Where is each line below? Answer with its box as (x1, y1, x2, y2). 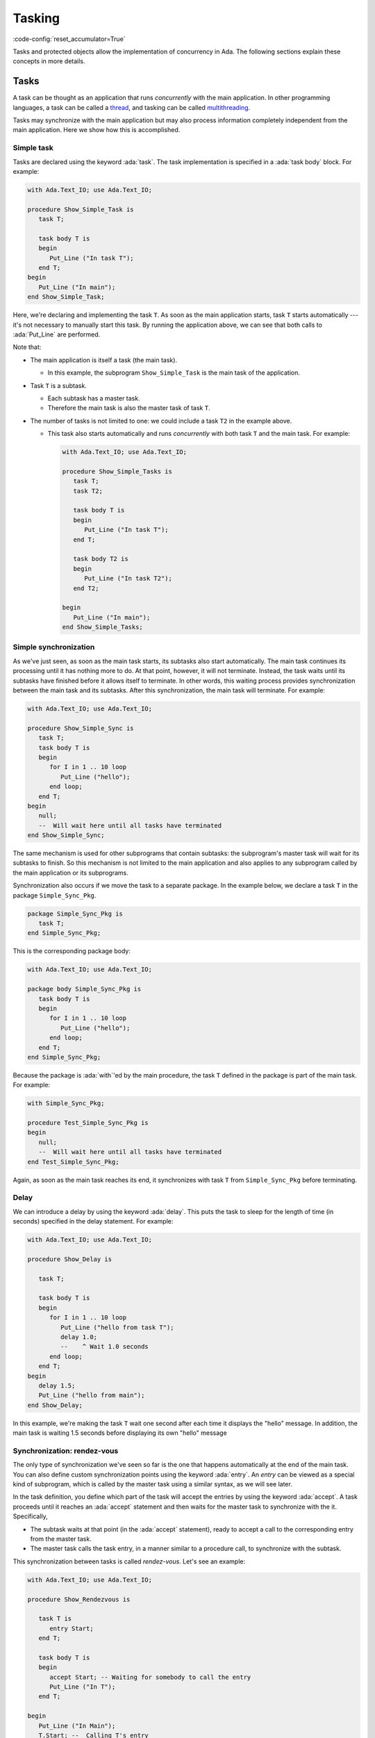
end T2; (73, 584, 99, 592)
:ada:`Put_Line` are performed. (12, 330, 101, 339)
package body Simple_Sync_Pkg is (27, 985, 142, 993)
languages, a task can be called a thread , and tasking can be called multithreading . (12, 103, 251, 111)
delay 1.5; (38, 1381, 76, 1390)
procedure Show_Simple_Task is (27, 205, 135, 213)
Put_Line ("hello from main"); (38, 1391, 145, 1399)
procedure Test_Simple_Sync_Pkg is (27, 1119, 149, 1127)
